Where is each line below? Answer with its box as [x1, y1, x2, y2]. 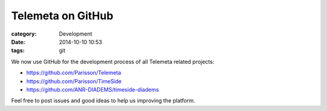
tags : [11, 47, 25, 54]
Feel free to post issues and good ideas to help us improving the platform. [11, 97, 196, 104]
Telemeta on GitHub [11, 9, 114, 22]
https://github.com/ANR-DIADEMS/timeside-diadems [26, 86, 159, 93]
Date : [11, 38, 25, 45]
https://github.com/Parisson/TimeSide [26, 77, 122, 84]
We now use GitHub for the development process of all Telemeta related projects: [11, 58, 214, 65]
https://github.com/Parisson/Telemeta [26, 69, 121, 77]
